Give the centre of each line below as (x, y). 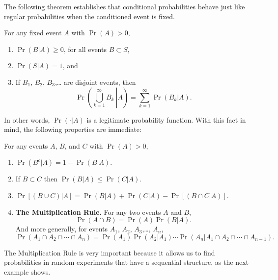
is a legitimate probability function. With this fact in (166, 119)
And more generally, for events (62, 229)
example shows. (27, 271)
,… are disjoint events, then (95, 82)
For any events (26, 145)
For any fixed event (33, 33)
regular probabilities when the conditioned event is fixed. (89, 16)
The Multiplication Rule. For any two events (88, 212)
